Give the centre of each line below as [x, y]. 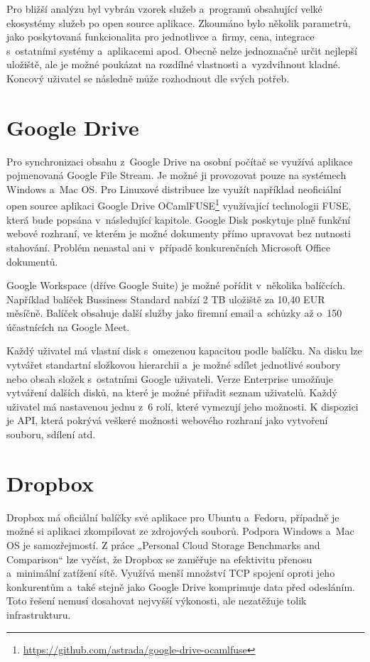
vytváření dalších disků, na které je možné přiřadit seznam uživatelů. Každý [172, 392]
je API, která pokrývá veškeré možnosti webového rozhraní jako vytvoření [167, 420]
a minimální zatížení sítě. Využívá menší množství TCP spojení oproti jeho [171, 573]
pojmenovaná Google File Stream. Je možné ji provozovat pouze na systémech [176, 175]
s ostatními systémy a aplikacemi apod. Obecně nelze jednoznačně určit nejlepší [182, 50]
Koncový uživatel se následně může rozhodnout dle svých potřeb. [148, 78]
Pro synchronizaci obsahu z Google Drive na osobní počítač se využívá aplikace [180, 161]
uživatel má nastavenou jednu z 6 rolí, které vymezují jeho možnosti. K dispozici [183, 406]
